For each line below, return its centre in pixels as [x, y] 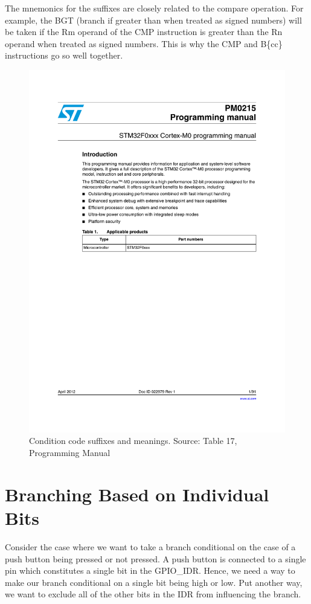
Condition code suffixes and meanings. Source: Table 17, [133, 441]
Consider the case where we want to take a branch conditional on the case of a [150, 546]
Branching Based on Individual [137, 494]
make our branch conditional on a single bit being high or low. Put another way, [154, 582]
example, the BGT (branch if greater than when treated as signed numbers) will [153, 20]
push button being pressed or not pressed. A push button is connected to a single [155, 558]
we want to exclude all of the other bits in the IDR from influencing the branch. [153, 594]
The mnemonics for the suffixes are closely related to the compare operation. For [154, 8]
